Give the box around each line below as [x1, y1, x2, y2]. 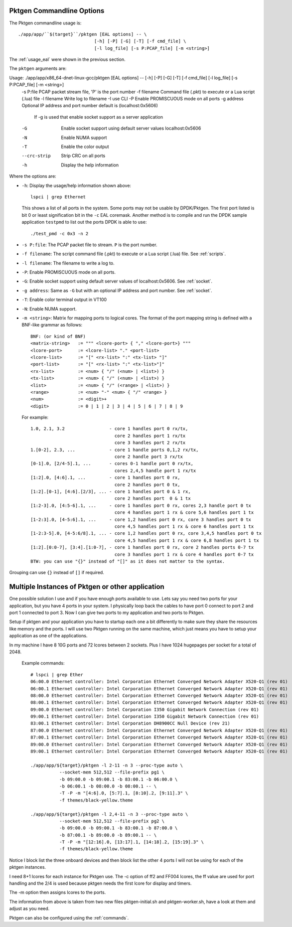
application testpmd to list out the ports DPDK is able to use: [21, 219, 147, 225]
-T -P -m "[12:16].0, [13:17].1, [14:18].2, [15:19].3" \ [59, 839, 204, 845]
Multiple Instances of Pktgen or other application [9, 583, 164, 591]
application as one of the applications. [9, 633, 88, 639]
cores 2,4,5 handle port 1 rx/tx [114, 467, 196, 473]
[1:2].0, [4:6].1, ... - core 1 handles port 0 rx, [30, 475, 180, 480]
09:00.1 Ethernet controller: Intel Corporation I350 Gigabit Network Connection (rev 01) [30, 714, 259, 720]
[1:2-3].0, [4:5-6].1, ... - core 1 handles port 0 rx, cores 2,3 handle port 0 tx [30, 502, 252, 508]
